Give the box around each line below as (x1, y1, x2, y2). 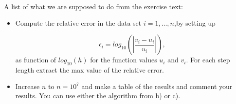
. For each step (186, 55, 230, 65)
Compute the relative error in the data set (15, 17, 142, 28)
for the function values (90, 55, 157, 65)
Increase (15, 81, 40, 91)
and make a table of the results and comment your (81, 81, 233, 91)
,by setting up (174, 17, 216, 28)
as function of (15, 55, 56, 65)
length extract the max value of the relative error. (15, 64, 164, 74)
